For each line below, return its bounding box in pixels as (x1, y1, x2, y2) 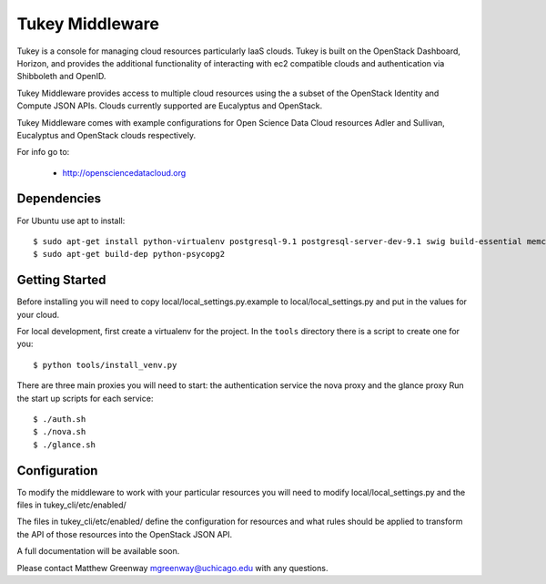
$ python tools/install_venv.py (33, 360, 177, 370)
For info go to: (16, 147, 70, 158)
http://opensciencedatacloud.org (62, 167, 187, 178)
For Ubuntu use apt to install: (16, 215, 126, 226)
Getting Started (16, 272, 106, 288)
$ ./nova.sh (33, 426, 86, 437)
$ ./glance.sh (33, 439, 96, 450)
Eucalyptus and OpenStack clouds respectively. (16, 129, 196, 140)
